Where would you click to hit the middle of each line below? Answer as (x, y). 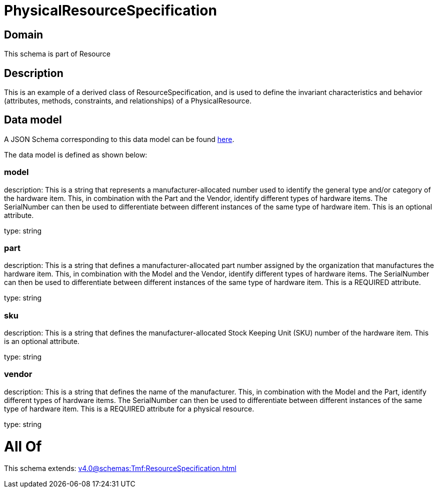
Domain (24, 34)
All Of (23, 446)
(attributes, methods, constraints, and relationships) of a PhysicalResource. (128, 101)
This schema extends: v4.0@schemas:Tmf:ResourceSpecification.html (120, 468)
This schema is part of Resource (57, 54)
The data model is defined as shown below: (76, 154)
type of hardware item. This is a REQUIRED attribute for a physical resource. (129, 408)
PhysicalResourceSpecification (110, 10)
